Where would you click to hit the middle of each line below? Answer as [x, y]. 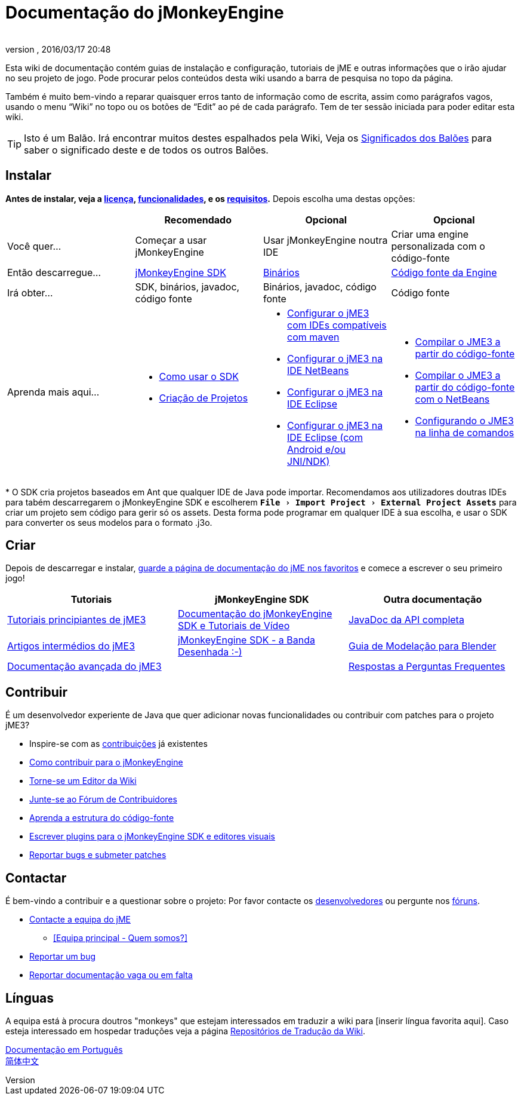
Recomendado [198, 220]
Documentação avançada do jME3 [84, 667]
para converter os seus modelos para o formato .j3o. [109, 522]
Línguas [30, 998]
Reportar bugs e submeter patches [98, 855]
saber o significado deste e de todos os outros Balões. [146, 150]
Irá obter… [30, 292]
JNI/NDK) [309, 461]
